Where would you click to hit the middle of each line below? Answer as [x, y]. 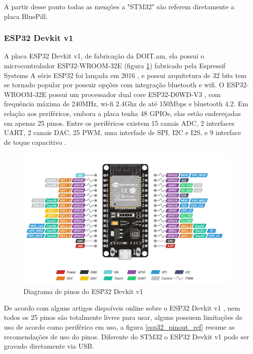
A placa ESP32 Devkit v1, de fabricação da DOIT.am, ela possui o [104, 56]
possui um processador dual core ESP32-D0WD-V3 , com [135, 94]
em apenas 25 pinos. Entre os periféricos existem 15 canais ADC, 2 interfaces [119, 123]
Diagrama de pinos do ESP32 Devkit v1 [83, 291]
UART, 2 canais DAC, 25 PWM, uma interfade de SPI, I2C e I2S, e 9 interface [123, 132]
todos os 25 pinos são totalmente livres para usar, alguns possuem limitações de [123, 317]
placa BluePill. [26, 16]
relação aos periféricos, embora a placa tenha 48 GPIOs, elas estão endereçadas [123, 113]
